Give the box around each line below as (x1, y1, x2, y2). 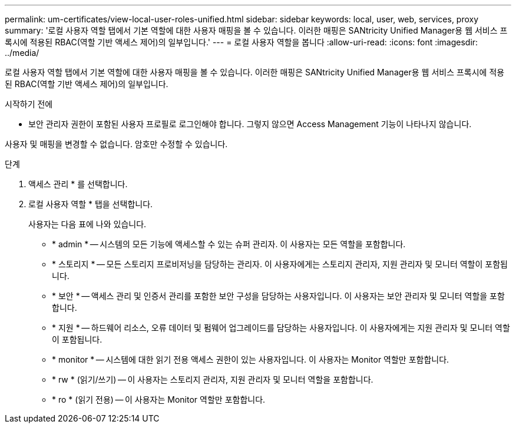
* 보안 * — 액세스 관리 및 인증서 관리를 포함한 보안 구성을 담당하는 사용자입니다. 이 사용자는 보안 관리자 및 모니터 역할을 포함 (52, 291, 505, 301)
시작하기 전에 (5, 99, 53, 109)
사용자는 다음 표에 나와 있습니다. (28, 219, 147, 229)
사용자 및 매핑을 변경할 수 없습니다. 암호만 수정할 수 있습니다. (5, 139, 228, 149)
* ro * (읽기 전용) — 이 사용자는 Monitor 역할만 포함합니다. (52, 394, 266, 404)
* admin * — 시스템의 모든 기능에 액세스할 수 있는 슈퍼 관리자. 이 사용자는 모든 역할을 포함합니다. (52, 239, 406, 249)
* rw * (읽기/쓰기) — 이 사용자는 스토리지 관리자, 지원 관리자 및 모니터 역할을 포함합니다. (52, 374, 373, 384)
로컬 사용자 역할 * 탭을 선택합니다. (28, 199, 153, 209)
